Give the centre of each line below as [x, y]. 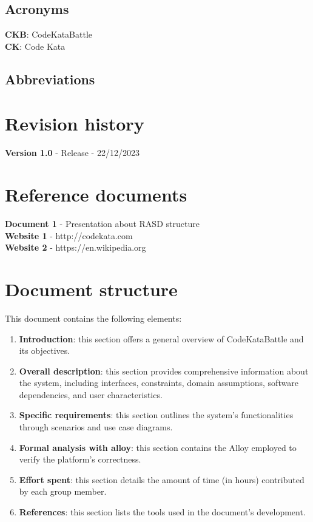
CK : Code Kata [35, 46]
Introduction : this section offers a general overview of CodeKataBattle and [161, 338]
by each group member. [63, 491]
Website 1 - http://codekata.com [69, 235]
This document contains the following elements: [93, 318]
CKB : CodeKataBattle [49, 34]
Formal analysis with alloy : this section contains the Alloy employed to [158, 447]
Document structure [91, 289]
